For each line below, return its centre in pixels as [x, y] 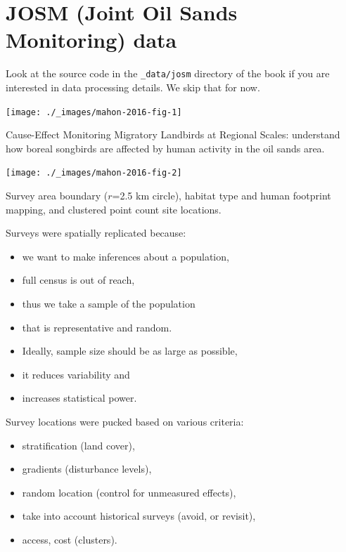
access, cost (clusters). [70, 539]
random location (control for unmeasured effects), [129, 492]
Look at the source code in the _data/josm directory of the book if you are [168, 73]
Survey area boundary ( [57, 196]
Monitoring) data [91, 40]
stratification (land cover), [78, 445]
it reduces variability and [76, 374]
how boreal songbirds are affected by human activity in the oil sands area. [165, 148]
